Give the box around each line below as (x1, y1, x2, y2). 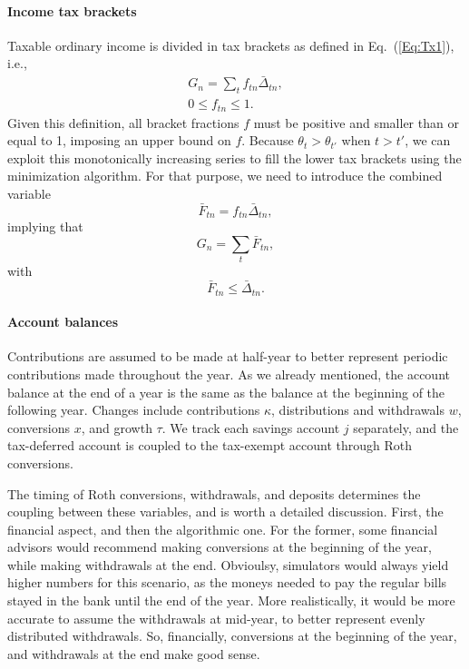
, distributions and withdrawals (271, 400, 445, 419)
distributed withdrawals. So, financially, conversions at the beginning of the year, (7, 626, 457, 645)
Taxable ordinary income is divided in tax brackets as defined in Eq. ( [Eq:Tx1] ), (7, 35, 454, 54)
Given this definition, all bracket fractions (7, 113, 239, 132)
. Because (241, 131, 294, 150)
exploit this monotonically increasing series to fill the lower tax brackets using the (7, 148, 462, 167)
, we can (405, 131, 451, 150)
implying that (7, 217, 83, 236)
